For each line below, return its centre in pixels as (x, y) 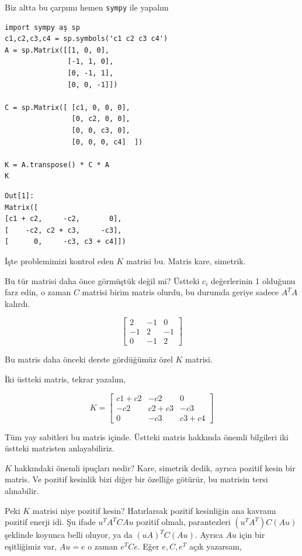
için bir (252, 535)
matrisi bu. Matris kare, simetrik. (186, 260)
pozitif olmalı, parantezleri (183, 522)
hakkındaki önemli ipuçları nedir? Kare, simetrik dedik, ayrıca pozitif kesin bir (155, 467)
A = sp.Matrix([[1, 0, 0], (57, 50)
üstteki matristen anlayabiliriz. (60, 448)
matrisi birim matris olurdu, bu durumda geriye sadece (180, 292)
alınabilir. (22, 491)
